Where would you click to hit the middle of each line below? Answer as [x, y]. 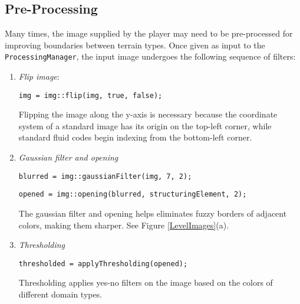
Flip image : [39, 76]
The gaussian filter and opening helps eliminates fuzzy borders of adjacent [153, 213]
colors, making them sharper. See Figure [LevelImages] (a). [124, 225]
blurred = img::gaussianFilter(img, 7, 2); [105, 176]
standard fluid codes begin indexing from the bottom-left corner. [135, 137]
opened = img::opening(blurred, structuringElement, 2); [133, 195]
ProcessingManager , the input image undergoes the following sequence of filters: [150, 56]
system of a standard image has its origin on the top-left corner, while [145, 125]
